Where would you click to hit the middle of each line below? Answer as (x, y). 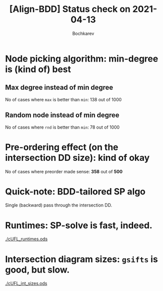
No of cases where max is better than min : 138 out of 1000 (63, 99)
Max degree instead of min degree (59, 88)
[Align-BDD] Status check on (70, 9)
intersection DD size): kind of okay (78, 158)
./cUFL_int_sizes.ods (26, 284)
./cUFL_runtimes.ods (27, 239)
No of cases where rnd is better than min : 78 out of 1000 (62, 127)
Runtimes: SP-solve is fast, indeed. (79, 225)
